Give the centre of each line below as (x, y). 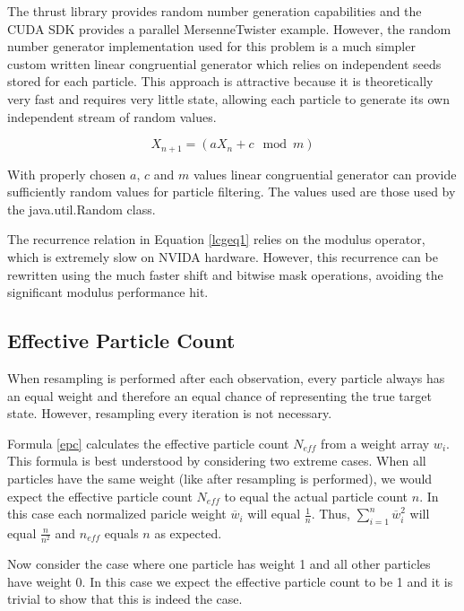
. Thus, (331, 514)
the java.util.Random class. (82, 209)
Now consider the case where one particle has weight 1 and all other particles (219, 564)
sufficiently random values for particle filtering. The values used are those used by (232, 192)
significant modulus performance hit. (108, 292)
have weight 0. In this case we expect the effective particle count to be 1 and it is (230, 581)
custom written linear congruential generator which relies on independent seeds (224, 63)
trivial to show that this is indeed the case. (125, 599)
